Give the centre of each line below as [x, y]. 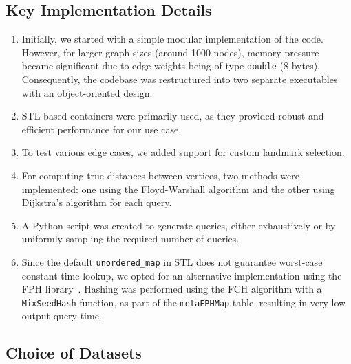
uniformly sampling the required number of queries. [130, 239]
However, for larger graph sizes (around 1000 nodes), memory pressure [170, 52]
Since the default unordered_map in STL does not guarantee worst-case [172, 261]
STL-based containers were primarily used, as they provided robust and [173, 116]
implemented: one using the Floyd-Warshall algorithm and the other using [178, 189]
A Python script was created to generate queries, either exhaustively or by [179, 225]
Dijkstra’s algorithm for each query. [97, 202]
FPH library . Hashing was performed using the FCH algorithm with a [172, 289]
